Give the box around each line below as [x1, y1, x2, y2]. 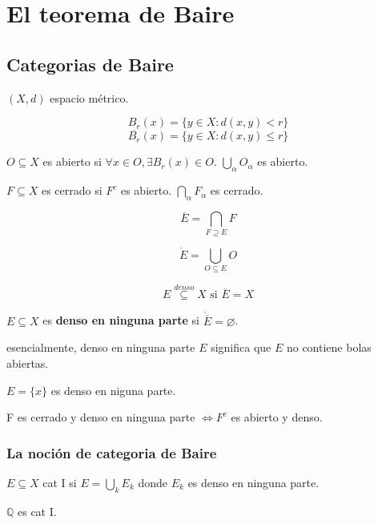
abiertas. [6, 354, 49, 371]
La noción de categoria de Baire [6, 442, 217, 462]
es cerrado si [41, 182, 103, 199]
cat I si [42, 474, 77, 490]
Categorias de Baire [6, 51, 174, 76]
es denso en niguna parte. [50, 381, 176, 398]
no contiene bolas [286, 339, 372, 356]
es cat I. [18, 502, 57, 519]
